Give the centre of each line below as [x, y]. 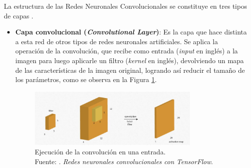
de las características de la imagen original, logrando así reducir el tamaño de [130, 70]
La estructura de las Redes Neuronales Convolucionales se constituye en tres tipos [125, 6]
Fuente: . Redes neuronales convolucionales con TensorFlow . [124, 161]
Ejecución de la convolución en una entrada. [100, 152]
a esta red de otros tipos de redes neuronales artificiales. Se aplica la [117, 41]
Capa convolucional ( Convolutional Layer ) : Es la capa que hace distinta [131, 32]
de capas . [19, 15]
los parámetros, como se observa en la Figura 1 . [86, 79]
